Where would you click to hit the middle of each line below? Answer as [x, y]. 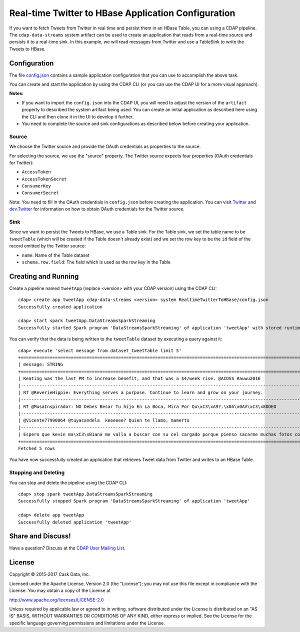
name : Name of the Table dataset [55, 255]
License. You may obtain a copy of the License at [60, 590]
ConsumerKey [36, 186]
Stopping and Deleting [37, 472]
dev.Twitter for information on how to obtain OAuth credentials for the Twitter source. [97, 209]
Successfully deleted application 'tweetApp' [75, 522]
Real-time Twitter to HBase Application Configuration [122, 13]
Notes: [16, 93]
